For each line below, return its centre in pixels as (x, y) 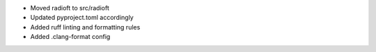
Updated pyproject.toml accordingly (82, 18)
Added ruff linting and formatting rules (85, 27)
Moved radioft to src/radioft (70, 8)
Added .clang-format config (70, 37)
